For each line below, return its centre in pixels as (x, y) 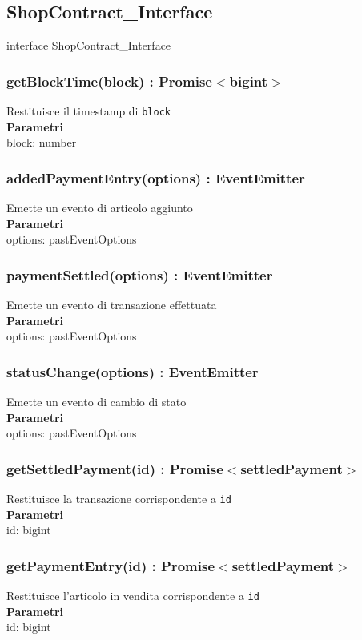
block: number (42, 142)
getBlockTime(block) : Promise (109, 81)
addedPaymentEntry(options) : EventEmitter (156, 177)
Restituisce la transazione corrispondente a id (119, 499)
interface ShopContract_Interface (89, 45)
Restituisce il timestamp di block (88, 111)
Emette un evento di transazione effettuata (112, 305)
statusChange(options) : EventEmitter (133, 371)
